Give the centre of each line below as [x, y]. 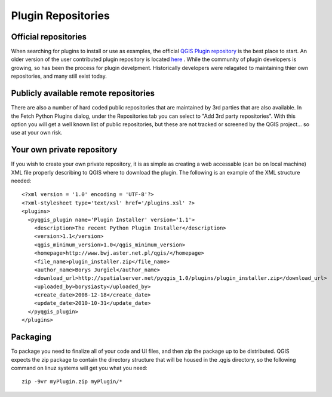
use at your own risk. [37, 133]
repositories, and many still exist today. [59, 76]
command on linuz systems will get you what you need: [79, 368]
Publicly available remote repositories [83, 94]
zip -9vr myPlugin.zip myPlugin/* [72, 382]
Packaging [31, 337]
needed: [21, 181]
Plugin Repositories [60, 16]
